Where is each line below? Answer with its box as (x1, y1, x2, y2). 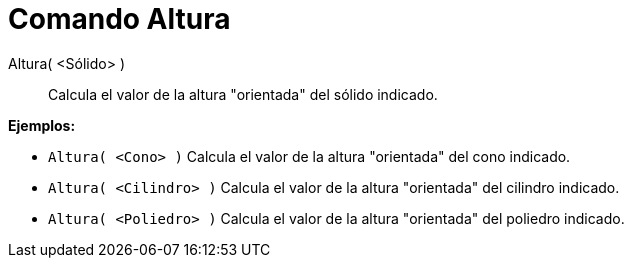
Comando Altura (8, 2, 231, 36)
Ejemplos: (8, 116, 76, 134)
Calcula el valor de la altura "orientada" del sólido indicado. (48, 85, 438, 103)
